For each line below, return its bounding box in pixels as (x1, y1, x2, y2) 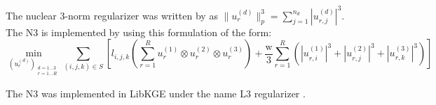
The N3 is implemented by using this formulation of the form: (6, 24, 272, 39)
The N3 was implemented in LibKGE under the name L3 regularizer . (6, 86, 306, 100)
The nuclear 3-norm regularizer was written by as (6, 8, 218, 22)
